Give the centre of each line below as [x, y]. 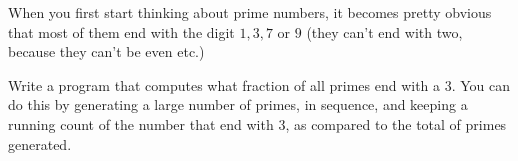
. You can [481, 84]
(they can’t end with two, [384, 31]
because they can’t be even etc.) [106, 51]
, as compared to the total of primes [396, 123]
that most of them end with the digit [121, 31]
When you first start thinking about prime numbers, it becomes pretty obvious [250, 12]
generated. [40, 143]
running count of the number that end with [141, 123]
